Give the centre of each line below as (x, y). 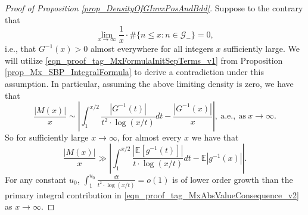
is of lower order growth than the (233, 179)
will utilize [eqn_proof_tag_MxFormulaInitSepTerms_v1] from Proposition (144, 60)
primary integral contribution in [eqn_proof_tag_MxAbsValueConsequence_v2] (152, 194)
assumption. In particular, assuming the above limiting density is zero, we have (149, 84)
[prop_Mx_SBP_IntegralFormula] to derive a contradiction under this (134, 72)
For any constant (36, 179)
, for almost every (149, 137)
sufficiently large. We (262, 49)
